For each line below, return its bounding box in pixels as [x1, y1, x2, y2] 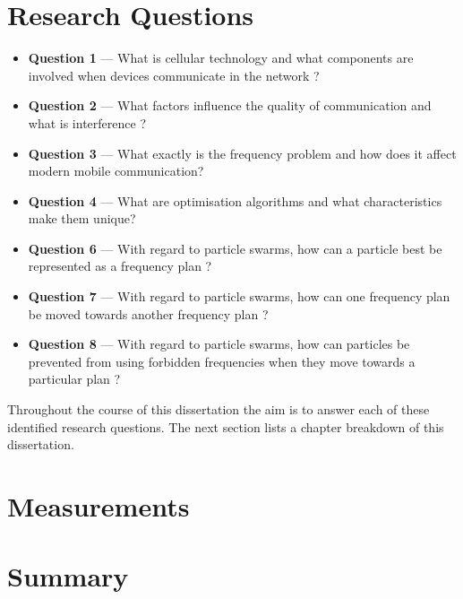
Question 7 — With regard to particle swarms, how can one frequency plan [28, 287, 450, 306]
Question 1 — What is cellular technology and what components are [28, 48, 414, 67]
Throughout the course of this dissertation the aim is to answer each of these [7, 400, 430, 419]
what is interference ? [28, 113, 146, 132]
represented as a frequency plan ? [28, 256, 212, 275]
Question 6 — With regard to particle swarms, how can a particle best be [28, 239, 442, 257]
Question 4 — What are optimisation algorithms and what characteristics [28, 191, 442, 210]
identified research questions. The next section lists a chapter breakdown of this [7, 417, 444, 436]
